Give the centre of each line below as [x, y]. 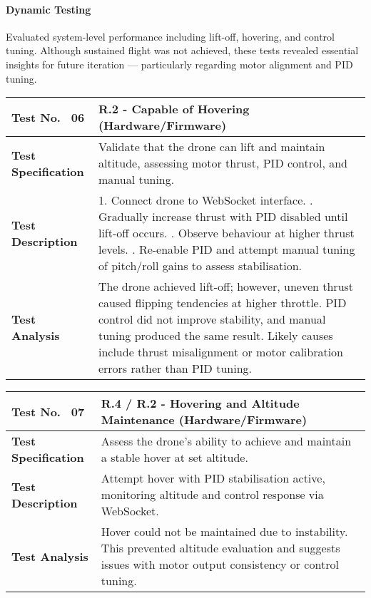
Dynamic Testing [49, 9]
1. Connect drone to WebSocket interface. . [205, 200]
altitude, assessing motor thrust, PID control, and [223, 163]
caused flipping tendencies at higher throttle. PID [222, 303]
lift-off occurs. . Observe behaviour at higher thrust [226, 233]
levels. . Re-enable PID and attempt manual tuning [227, 249]
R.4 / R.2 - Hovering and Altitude [200, 403]
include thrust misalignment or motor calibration [221, 352]
